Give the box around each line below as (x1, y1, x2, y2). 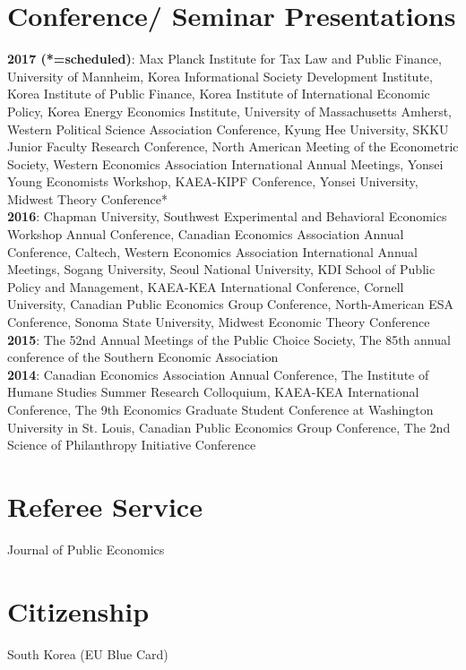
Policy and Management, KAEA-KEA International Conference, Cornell (7, 277, 404, 296)
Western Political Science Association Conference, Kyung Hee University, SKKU (7, 119, 449, 138)
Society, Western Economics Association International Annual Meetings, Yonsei (7, 154, 444, 173)
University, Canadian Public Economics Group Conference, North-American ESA (7, 295, 454, 314)
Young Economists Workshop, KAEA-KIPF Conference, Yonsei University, (7, 172, 419, 191)
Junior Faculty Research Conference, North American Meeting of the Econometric (7, 137, 459, 156)
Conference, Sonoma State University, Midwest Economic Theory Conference (7, 313, 430, 331)
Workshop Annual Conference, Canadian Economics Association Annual (7, 225, 404, 244)
